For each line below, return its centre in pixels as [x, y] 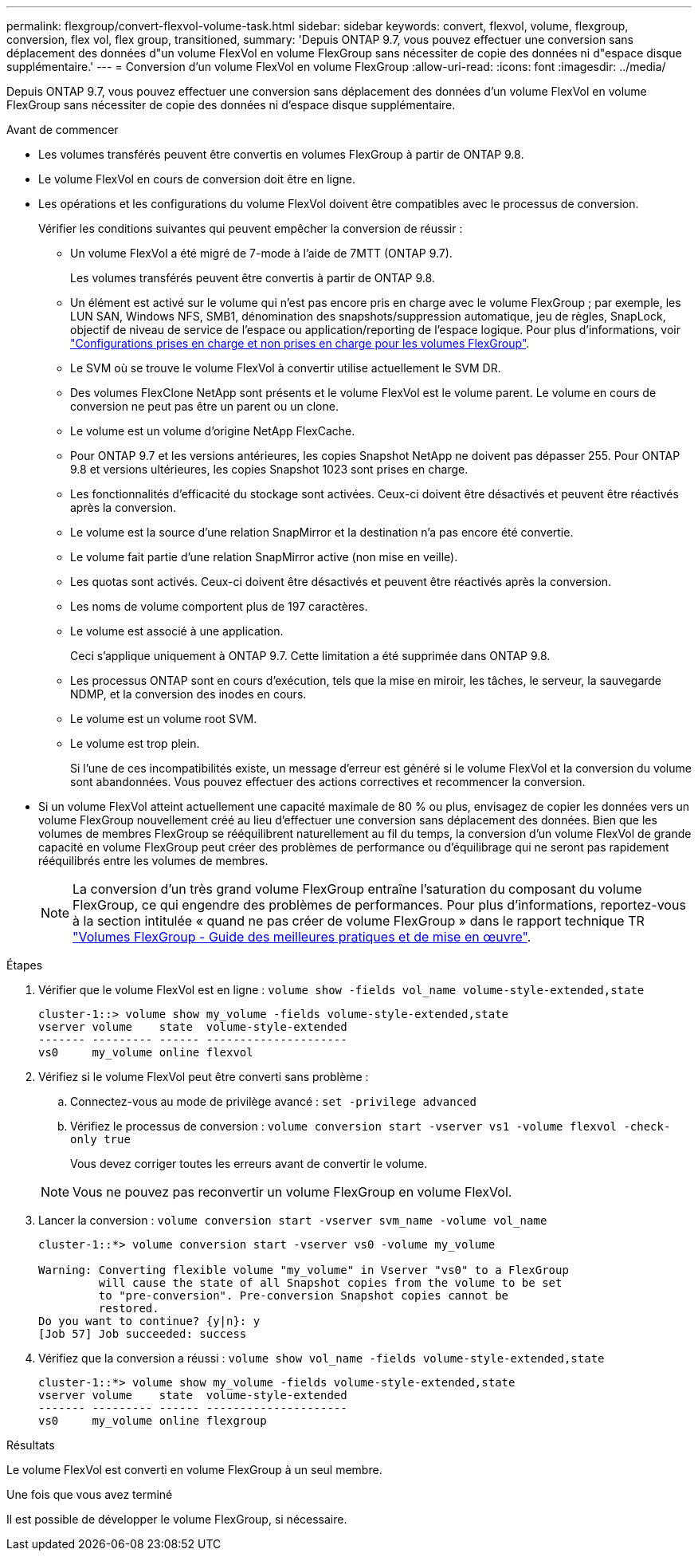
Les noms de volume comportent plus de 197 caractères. [219, 606]
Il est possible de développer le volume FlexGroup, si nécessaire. [177, 1519]
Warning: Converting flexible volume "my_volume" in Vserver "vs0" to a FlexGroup [304, 1270]
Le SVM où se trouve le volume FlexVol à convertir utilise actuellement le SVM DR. [286, 368]
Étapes [25, 965]
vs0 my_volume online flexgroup [153, 1421]
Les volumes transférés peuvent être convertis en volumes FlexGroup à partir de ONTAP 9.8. [281, 154]
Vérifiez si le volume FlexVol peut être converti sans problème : [204, 1077]
